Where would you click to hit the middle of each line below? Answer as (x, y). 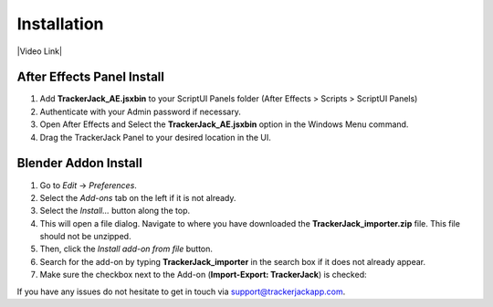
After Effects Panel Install (90, 77)
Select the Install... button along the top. (115, 211)
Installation (60, 24)
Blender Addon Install (80, 163)
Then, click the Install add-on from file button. (126, 249)
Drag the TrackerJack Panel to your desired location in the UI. (155, 137)
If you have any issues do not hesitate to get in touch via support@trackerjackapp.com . (181, 291)
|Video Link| (40, 51)
